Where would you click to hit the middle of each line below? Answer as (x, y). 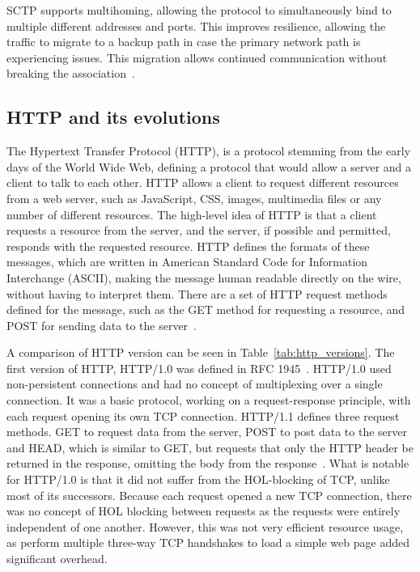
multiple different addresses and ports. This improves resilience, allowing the (196, 25)
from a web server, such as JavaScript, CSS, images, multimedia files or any (194, 198)
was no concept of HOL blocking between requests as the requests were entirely (204, 511)
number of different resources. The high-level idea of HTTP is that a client (192, 214)
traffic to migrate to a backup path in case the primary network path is (184, 42)
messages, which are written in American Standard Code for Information (187, 262)
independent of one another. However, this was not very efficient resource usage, (205, 526)
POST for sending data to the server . (102, 325)
